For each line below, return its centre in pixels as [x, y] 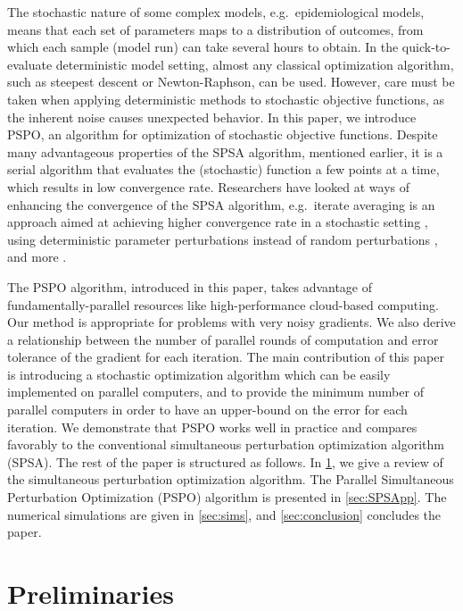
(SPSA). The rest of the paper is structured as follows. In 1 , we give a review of [225, 461]
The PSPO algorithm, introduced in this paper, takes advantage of [190, 286]
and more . [37, 257]
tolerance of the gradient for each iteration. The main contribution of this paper [226, 357]
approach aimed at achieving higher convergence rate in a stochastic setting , [218, 222]
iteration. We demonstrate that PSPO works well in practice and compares [212, 427]
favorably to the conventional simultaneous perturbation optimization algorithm [226, 444]
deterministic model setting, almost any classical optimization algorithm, [255, 64]
